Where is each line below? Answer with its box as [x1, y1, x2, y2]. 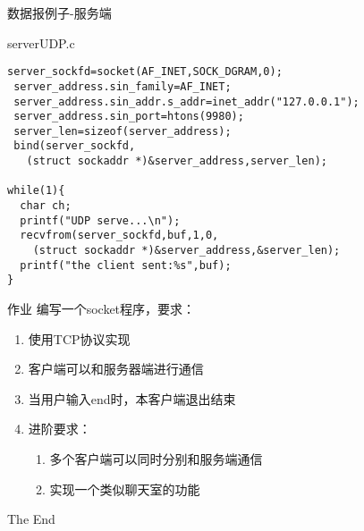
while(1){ [7, 184, 65, 198]
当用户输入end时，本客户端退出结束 [28, 389, 236, 408]
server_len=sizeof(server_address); [13, 124, 232, 138]
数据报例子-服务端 [7, 4, 112, 21]
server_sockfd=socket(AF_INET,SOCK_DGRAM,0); [7, 65, 283, 79]
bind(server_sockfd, [13, 139, 136, 153]
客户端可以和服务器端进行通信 [28, 359, 204, 378]
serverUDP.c [7, 33, 75, 52]
